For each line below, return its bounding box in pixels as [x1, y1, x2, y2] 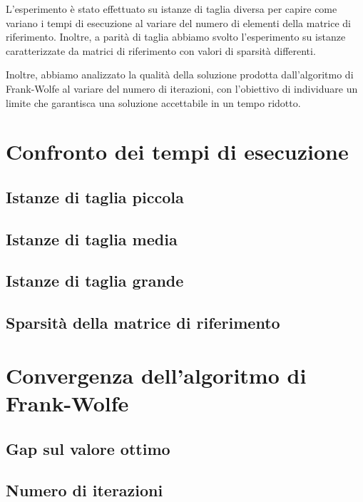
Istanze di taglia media [6, 227, 178, 250]
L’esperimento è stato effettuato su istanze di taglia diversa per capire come [6, 1, 337, 16]
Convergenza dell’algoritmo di [6, 360, 307, 389]
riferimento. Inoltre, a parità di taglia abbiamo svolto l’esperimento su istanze [6, 29, 346, 44]
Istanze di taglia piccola [6, 185, 184, 208]
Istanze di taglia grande [6, 270, 184, 292]
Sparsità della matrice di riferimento [6, 312, 280, 334]
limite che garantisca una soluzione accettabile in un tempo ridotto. [6, 95, 301, 110]
